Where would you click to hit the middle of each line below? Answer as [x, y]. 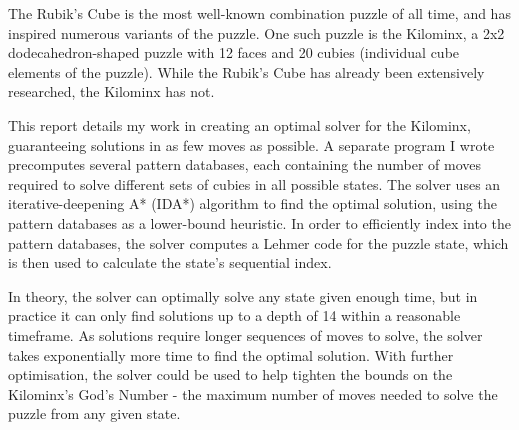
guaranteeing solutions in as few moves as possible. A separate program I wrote [251, 144]
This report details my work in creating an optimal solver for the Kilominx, [239, 124]
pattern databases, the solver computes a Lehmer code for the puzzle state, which [258, 242]
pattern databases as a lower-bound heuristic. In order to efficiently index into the [259, 222]
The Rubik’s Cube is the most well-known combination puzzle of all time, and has [259, 13]
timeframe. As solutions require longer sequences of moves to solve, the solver [245, 334]
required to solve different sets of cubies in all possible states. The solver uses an [254, 183]
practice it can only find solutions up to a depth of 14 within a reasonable [234, 315]
